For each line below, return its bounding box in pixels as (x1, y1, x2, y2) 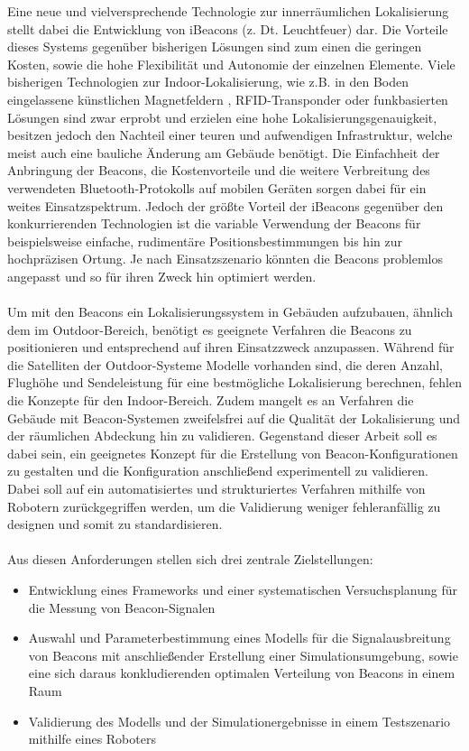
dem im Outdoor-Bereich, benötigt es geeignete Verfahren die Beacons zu (7, 320, 412, 338)
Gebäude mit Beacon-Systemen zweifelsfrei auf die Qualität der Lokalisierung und (7, 408, 461, 427)
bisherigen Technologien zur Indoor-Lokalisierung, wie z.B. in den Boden (7, 72, 409, 91)
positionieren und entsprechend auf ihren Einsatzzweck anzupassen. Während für (7, 338, 455, 357)
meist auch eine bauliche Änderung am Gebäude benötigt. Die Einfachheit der (7, 143, 440, 162)
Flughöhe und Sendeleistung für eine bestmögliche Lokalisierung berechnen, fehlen (7, 373, 463, 392)
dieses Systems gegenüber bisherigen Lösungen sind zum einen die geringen (7, 37, 422, 56)
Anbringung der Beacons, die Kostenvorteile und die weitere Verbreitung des (7, 161, 430, 180)
